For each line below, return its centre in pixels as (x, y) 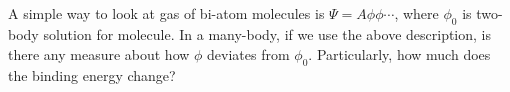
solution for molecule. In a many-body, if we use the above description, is (267, 34)
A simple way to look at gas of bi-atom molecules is (166, 13)
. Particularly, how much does (399, 53)
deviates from (248, 53)
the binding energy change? (92, 74)
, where (416, 13)
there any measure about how (99, 53)
